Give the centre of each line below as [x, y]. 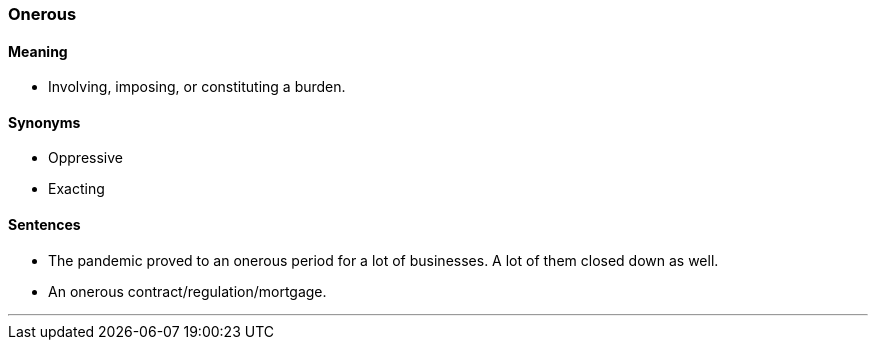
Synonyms [44, 122]
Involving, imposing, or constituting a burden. [197, 87]
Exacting [76, 189]
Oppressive [85, 158]
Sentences [44, 225]
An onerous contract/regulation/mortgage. [187, 291]
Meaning [38, 51]
